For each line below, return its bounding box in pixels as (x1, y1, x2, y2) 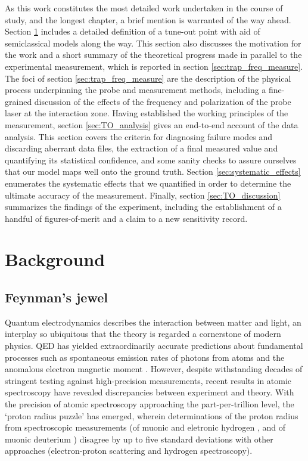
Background (5, 247, 105, 271)
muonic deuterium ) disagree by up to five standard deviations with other (5, 432, 273, 445)
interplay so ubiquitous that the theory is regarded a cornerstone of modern (5, 327, 281, 340)
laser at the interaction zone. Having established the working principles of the (5, 107, 288, 119)
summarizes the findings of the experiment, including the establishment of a (5, 200, 282, 213)
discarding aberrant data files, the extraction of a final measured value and (5, 142, 278, 154)
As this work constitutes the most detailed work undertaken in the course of (5, 2, 283, 14)
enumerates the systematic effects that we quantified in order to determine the (5, 177, 291, 189)
